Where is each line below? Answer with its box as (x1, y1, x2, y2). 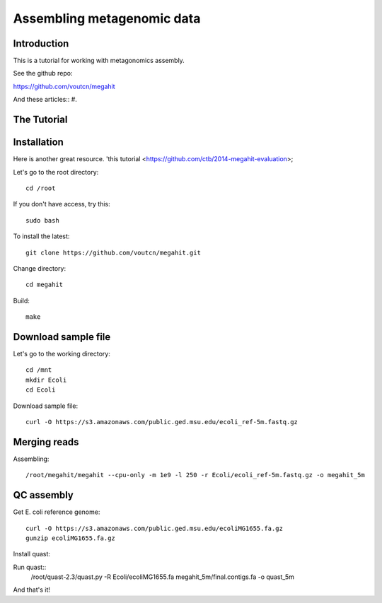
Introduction (13, 37, 69, 49)
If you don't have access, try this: (13, 200, 110, 209)
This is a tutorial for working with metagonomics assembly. (13, 57, 185, 65)
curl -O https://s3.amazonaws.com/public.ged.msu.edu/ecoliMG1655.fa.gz (25, 524, 283, 532)
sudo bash (25, 216, 59, 224)
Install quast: (13, 550, 51, 558)
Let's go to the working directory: (13, 349, 111, 358)
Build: (13, 296, 30, 305)
